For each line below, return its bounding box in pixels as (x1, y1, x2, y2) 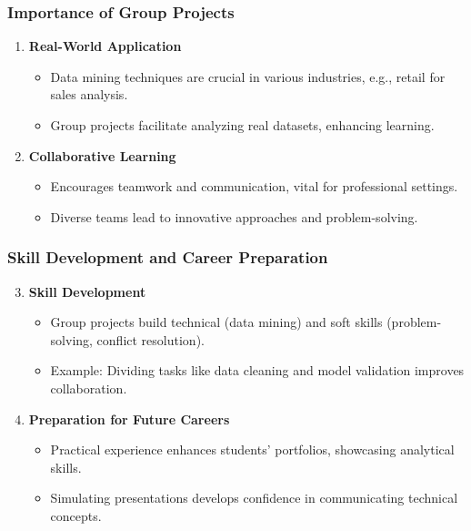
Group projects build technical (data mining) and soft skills (50, 312, 383, 332)
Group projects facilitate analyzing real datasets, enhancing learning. (50, 116, 435, 134)
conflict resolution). (96, 330, 205, 349)
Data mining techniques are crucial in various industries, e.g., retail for (50, 66, 446, 86)
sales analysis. (50, 85, 128, 104)
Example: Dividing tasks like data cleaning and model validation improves (50, 361, 465, 380)
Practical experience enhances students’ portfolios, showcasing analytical (50, 440, 455, 459)
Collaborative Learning (28, 146, 176, 165)
